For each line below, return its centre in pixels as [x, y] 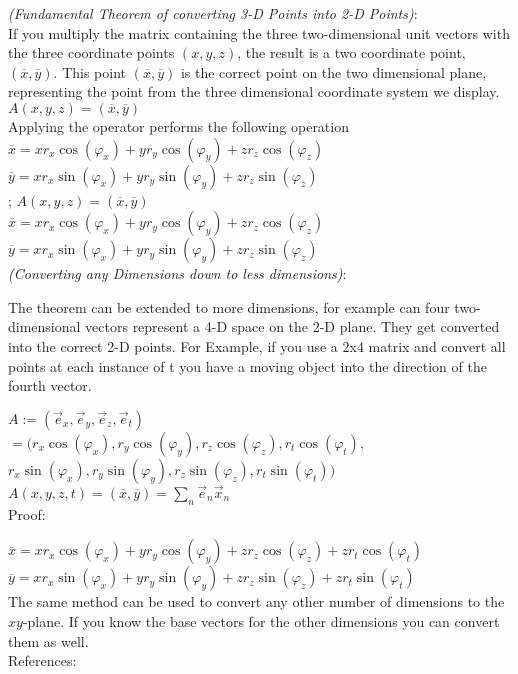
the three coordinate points [91, 52]
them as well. [48, 640]
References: [42, 660]
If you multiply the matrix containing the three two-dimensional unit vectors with [259, 32]
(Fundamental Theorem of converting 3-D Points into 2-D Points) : [213, 13]
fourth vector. [50, 385]
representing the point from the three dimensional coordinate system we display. [254, 91]
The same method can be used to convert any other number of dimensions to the [256, 601]
